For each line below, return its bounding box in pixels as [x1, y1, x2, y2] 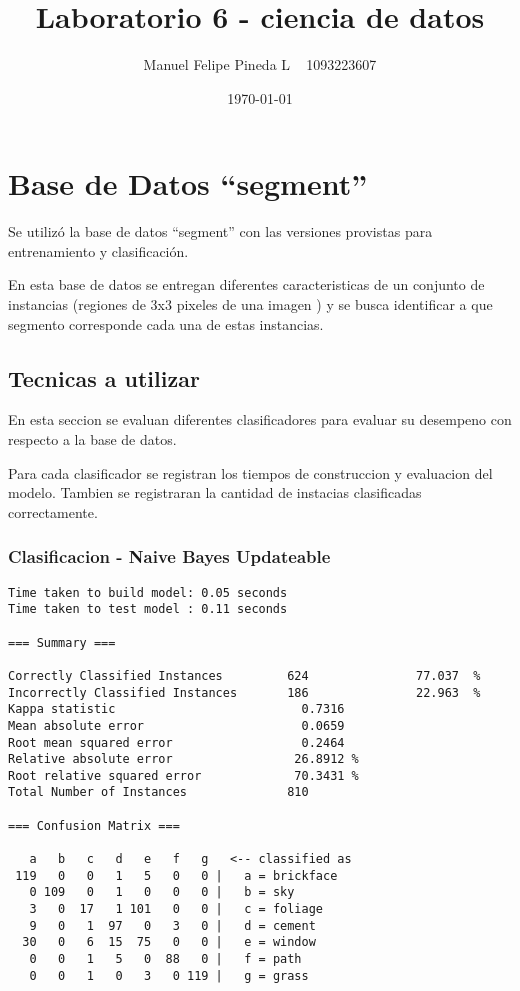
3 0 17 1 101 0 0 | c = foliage [29, 902, 323, 917]
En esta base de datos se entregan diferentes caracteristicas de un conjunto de [8, 274, 485, 295]
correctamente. [8, 501, 98, 522]
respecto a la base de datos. [8, 429, 177, 450]
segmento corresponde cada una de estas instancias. [8, 313, 324, 334]
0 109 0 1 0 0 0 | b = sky [29, 885, 295, 900]
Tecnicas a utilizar [8, 362, 200, 393]
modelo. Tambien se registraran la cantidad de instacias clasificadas [8, 482, 422, 503]
